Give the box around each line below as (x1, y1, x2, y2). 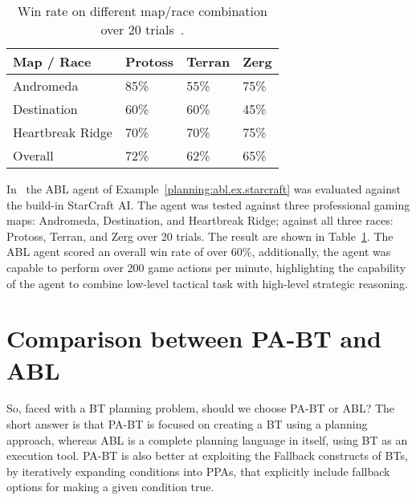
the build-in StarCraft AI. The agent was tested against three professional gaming (6, 196, 410, 213)
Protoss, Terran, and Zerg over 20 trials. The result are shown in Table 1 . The (6, 227, 394, 244)
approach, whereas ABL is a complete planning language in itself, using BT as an (6, 431, 408, 448)
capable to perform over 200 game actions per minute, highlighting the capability (6, 258, 406, 275)
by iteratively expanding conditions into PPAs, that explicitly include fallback (6, 462, 390, 479)
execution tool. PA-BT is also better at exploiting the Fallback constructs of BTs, (6, 447, 408, 464)
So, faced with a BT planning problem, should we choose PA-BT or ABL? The (6, 400, 395, 417)
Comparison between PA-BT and (6, 322, 381, 355)
